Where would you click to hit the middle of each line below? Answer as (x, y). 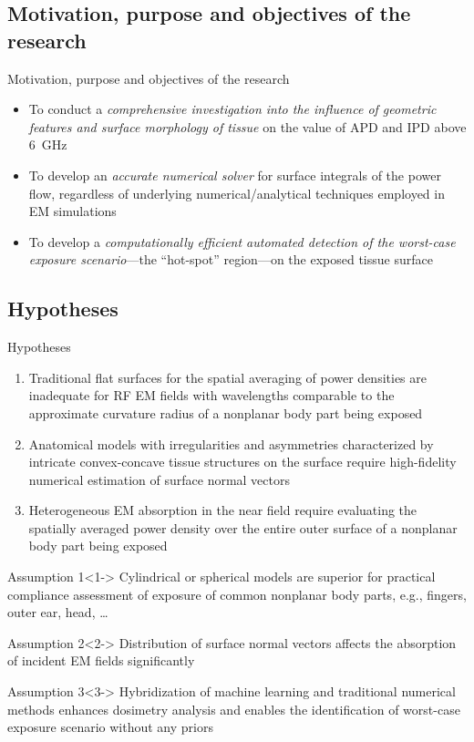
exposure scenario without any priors (110, 727)
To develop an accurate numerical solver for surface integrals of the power (235, 175)
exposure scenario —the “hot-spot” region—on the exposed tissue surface (231, 259)
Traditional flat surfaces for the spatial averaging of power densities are (227, 377)
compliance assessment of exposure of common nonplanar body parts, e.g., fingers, (237, 594)
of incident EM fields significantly (101, 660)
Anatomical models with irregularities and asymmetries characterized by (231, 443)
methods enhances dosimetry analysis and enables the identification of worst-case (234, 709)
